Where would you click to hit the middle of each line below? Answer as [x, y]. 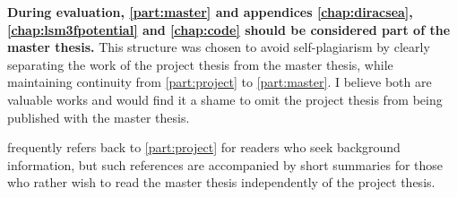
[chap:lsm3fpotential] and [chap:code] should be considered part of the [229, 29]
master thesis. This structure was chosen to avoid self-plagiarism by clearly [219, 47]
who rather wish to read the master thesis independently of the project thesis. [221, 182]
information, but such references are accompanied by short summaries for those [225, 164]
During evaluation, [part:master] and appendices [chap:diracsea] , [210, 12]
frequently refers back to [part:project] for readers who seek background [204, 147]
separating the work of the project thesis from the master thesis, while [200, 64]
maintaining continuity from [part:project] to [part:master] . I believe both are [220, 82]
